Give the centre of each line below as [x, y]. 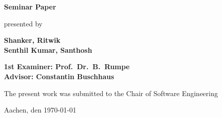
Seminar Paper [30, 6]
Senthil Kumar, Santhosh [48, 50]
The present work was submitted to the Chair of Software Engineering [111, 93]
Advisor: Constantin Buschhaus [59, 76]
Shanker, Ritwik [32, 40]
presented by [23, 23]
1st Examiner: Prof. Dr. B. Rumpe [67, 66]
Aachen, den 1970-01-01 [40, 110]
